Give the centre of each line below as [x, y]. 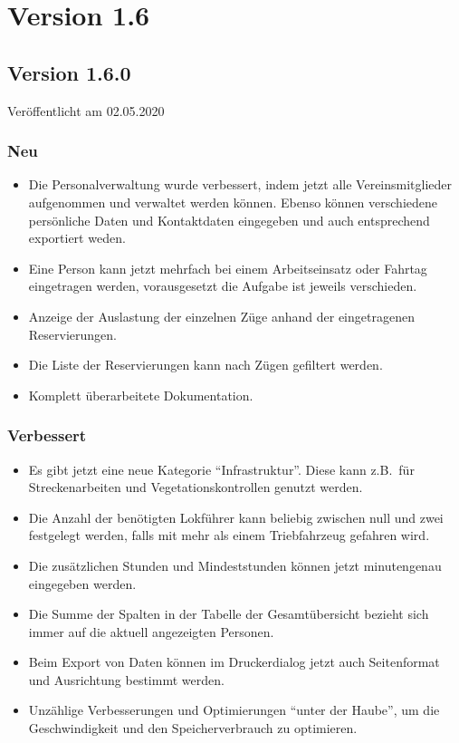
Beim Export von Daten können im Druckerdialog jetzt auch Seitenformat [234, 662]
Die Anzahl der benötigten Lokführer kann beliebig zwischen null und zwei [236, 517]
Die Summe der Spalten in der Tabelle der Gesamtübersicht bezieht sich [229, 614]
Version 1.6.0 [69, 72]
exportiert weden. [77, 238]
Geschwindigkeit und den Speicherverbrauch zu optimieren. [193, 728]
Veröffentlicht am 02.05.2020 [86, 110]
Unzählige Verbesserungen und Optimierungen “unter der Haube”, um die [234, 710]
